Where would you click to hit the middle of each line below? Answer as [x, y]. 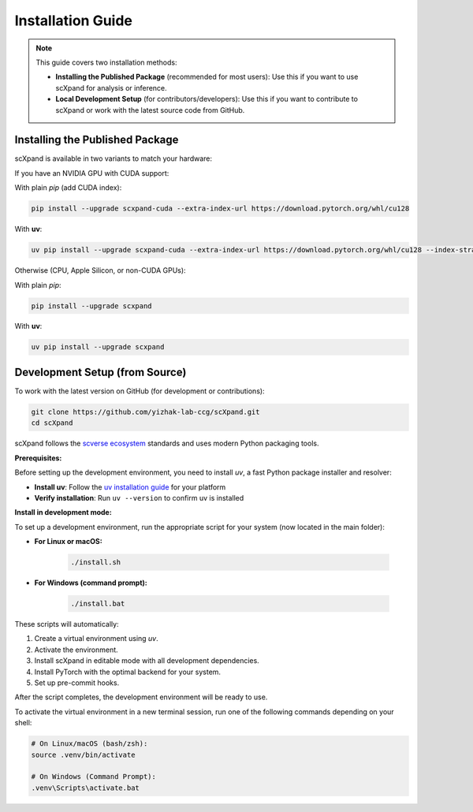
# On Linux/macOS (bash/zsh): [89, 744]
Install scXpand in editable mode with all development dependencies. [147, 661]
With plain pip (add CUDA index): [68, 188]
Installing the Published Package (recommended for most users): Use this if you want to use [207, 77]
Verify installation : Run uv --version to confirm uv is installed [139, 497]
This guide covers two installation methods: [106, 62]
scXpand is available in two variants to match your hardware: [114, 158]
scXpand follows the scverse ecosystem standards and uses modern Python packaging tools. [167, 443]
